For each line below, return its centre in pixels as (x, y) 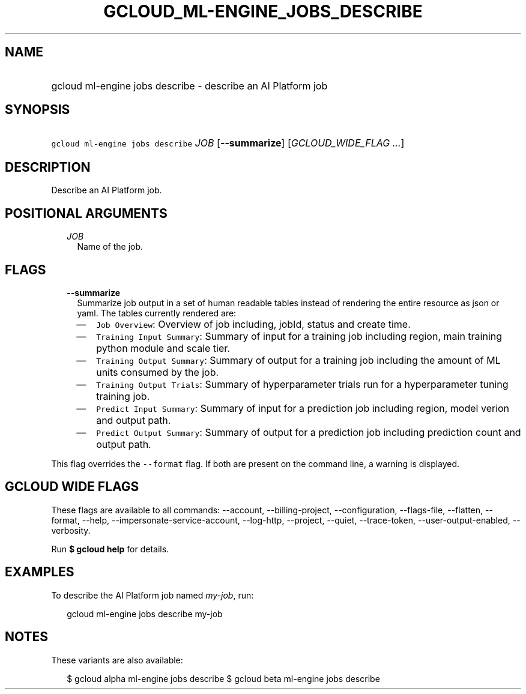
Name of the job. (110, 247)
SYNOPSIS (38, 110)
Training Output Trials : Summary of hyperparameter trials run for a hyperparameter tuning (302, 384)
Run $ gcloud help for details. (110, 549)
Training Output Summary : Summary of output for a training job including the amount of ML (298, 360)
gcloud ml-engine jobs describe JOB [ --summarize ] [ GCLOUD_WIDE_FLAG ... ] (228, 143)
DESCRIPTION (48, 167)
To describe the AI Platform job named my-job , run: (153, 595)
